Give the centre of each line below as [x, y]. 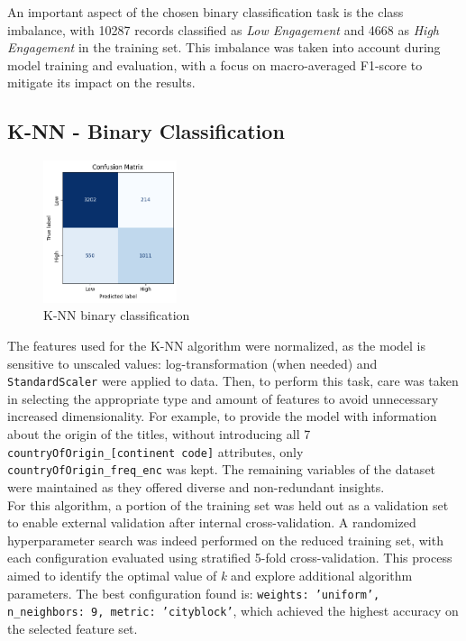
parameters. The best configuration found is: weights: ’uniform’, [194, 593]
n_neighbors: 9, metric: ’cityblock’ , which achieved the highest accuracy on [233, 611]
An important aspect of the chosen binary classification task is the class [206, 12]
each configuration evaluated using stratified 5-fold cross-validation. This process [230, 558]
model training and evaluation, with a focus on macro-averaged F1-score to [215, 64]
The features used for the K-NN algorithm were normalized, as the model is [217, 346]
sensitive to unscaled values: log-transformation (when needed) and [192, 363]
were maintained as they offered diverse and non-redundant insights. [196, 486]
